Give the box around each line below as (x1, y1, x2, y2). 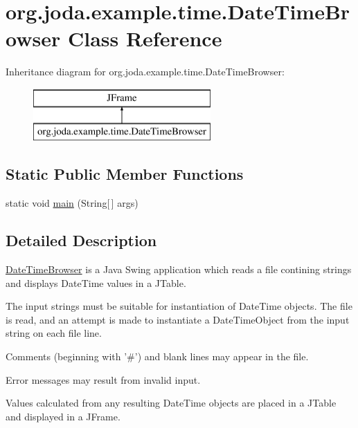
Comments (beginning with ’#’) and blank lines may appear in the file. (6, 349, 309, 364)
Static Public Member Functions (6, 163, 244, 185)
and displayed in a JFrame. (6, 409, 120, 423)
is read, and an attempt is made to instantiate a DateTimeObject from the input (6, 312, 350, 326)
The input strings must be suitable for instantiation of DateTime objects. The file (6, 299, 352, 313)
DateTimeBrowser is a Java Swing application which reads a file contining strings (6, 262, 352, 277)
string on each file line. (6, 326, 102, 340)
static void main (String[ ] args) (6, 196, 138, 210)
